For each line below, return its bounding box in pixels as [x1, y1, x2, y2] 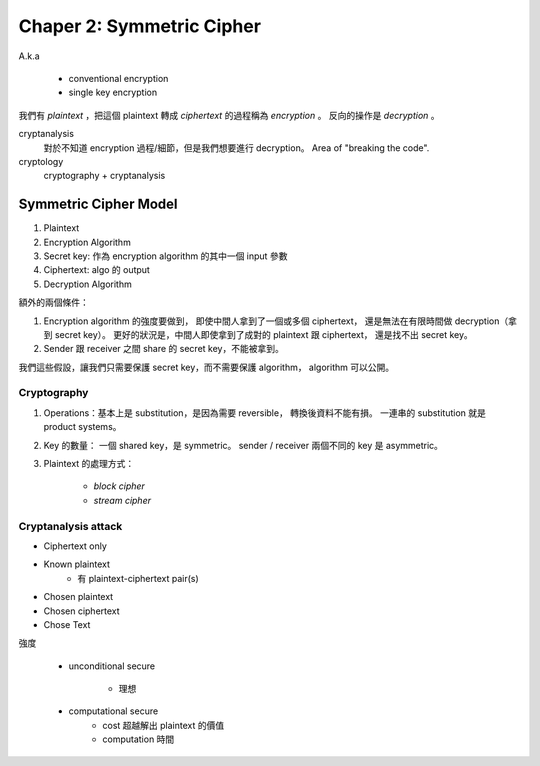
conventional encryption [68, 72, 169, 84]
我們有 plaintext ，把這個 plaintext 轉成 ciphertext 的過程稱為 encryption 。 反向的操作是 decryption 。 [18, 109, 440, 121]
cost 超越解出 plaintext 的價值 [102, 719, 225, 731]
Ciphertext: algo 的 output [43, 264, 150, 276]
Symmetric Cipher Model [18, 196, 179, 213]
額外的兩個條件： [18, 296, 89, 309]
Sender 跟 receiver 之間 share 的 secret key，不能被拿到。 [43, 343, 284, 355]
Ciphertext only [43, 540, 107, 552]
